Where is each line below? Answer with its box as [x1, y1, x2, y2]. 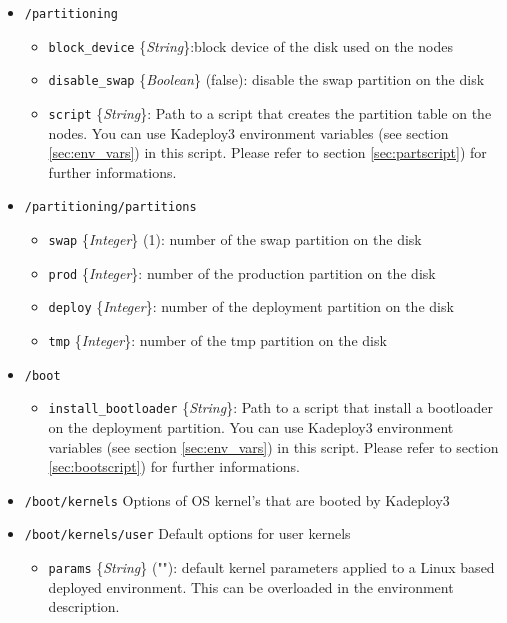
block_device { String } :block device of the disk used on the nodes [48, 35, 453, 56]
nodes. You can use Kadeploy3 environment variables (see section [48, 122, 449, 143]
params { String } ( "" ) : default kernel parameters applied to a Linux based [48, 557, 495, 578]
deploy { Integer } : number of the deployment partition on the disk [48, 296, 454, 317]
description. [48, 596, 120, 617]
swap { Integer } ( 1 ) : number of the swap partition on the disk [48, 229, 422, 250]
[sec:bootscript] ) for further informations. [48, 456, 300, 477]
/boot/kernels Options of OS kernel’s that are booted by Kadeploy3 [24, 489, 450, 510]
